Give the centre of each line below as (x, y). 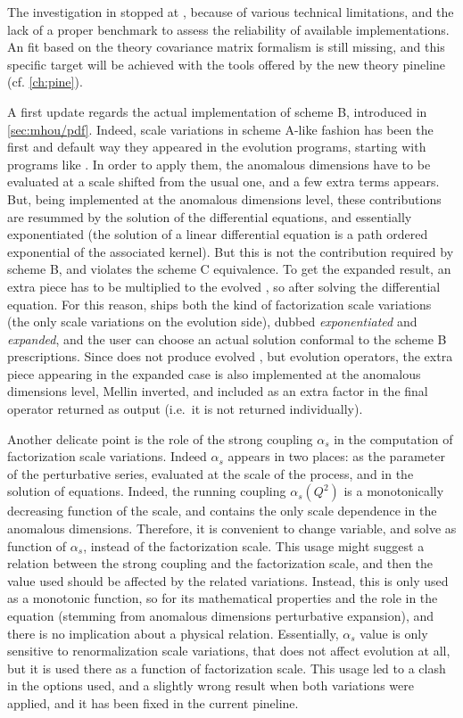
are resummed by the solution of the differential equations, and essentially (210, 216)
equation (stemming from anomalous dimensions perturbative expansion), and (221, 615)
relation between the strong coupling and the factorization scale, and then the (220, 563)
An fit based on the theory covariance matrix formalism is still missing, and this (226, 47)
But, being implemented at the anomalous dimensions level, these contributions (224, 198)
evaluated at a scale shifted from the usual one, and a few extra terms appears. (223, 182)
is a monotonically (394, 491)
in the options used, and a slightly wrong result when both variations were (211, 685)
